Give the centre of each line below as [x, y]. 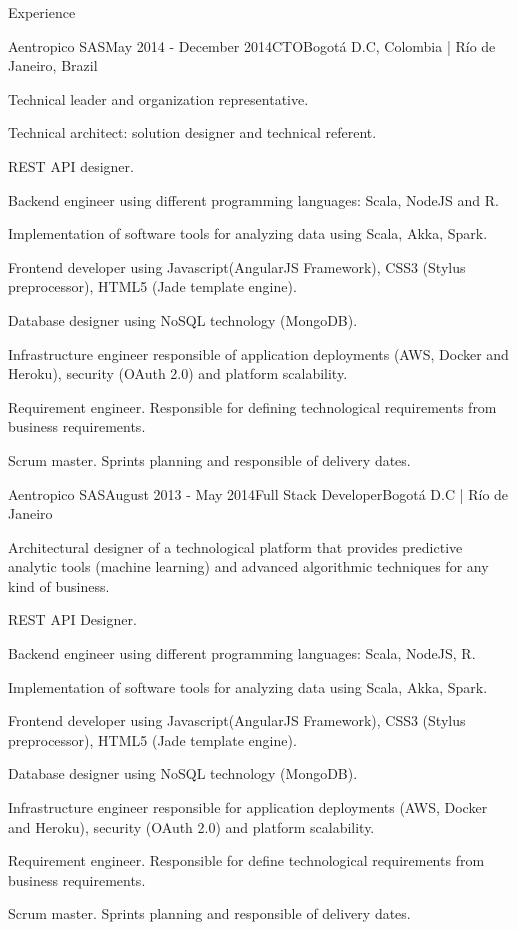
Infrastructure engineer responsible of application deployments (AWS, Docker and [258, 353]
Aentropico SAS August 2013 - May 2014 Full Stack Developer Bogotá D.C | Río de [258, 493]
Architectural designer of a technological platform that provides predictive [235, 546]
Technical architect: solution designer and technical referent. [192, 132]
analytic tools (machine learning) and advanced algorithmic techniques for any [248, 566]
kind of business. [59, 585]
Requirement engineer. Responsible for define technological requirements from [246, 860]
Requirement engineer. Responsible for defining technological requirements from [252, 406]
